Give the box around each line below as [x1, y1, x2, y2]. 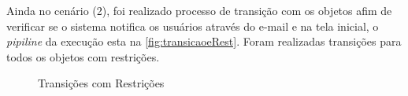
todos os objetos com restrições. [6, 48, 160, 65]
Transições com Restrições [38, 75, 165, 91]
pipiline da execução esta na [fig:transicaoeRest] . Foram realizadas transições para [6, 33, 402, 50]
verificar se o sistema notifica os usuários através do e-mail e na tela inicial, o [6, 17, 379, 34]
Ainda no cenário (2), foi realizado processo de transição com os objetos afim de [6, 2, 392, 18]
